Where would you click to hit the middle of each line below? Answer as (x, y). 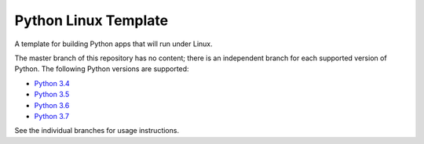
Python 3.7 (52, 116)
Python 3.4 (52, 83)
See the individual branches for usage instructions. (97, 131)
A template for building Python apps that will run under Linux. (113, 44)
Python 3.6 (52, 105)
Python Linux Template (91, 20)
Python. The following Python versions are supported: (102, 69)
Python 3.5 (52, 95)
